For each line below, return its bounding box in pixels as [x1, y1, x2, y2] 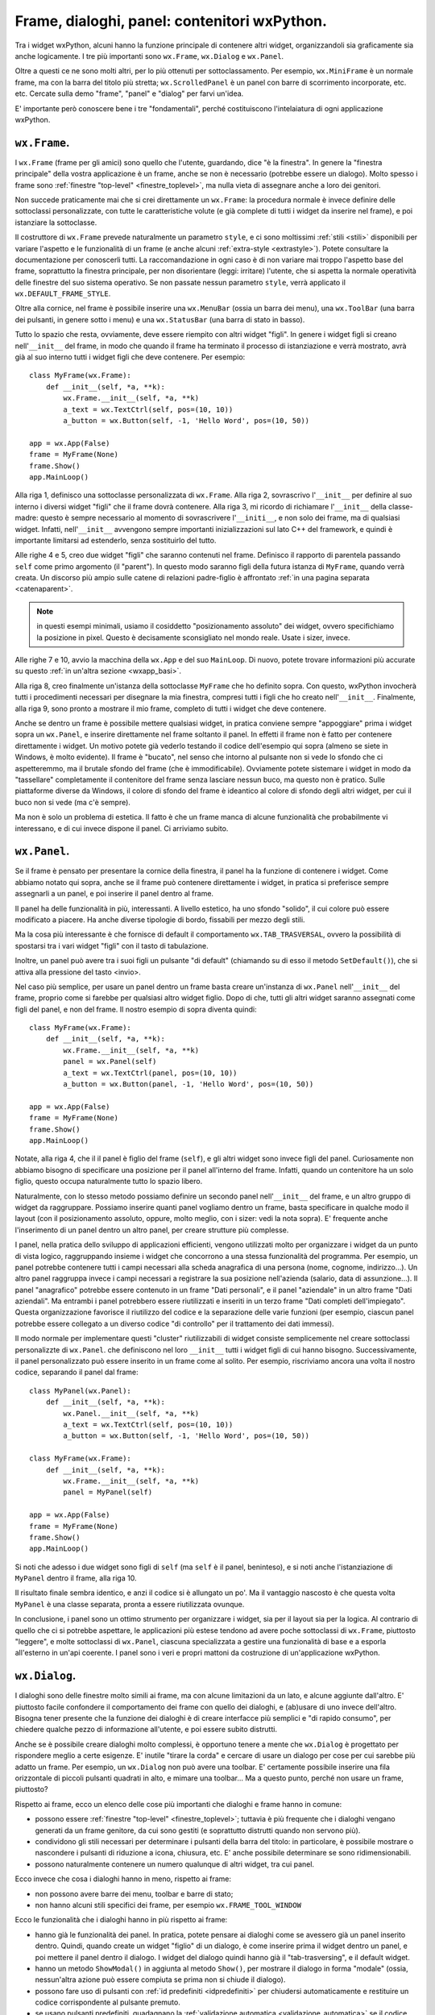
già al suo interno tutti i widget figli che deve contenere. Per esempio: [14, 352, 246, 362]
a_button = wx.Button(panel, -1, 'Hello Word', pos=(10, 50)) [63, 1080, 314, 1089]
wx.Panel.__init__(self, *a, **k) [63, 1409, 200, 1418]
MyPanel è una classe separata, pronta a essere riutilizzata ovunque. [14, 1599, 245, 1609]
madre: [14, 513, 39, 523]
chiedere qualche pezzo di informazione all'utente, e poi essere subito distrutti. [14, 1725, 278, 1735]
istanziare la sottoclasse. [14, 218, 97, 227]
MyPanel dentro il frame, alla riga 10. [14, 1573, 137, 1583]
